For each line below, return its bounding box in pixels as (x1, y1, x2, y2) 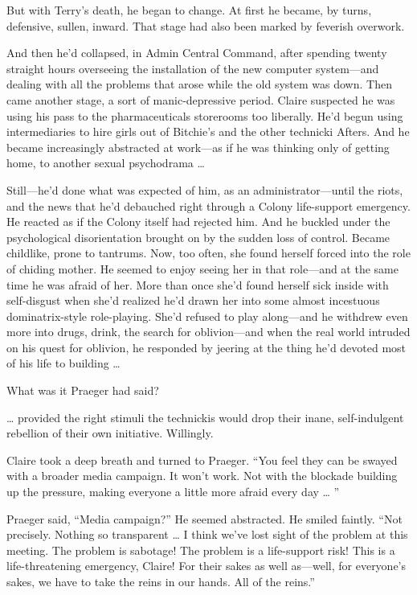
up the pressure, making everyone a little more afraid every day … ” (6, 483, 340, 500)
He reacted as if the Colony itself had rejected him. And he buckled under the (6, 213, 390, 230)
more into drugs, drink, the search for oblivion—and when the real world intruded (6, 323, 411, 340)
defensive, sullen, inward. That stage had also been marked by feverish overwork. (6, 17, 405, 34)
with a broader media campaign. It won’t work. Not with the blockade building (6, 467, 398, 484)
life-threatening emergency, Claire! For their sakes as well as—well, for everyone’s (6, 557, 407, 574)
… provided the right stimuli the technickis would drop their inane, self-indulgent (6, 408, 404, 425)
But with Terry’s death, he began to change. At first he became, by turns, (6, 2, 372, 18)
